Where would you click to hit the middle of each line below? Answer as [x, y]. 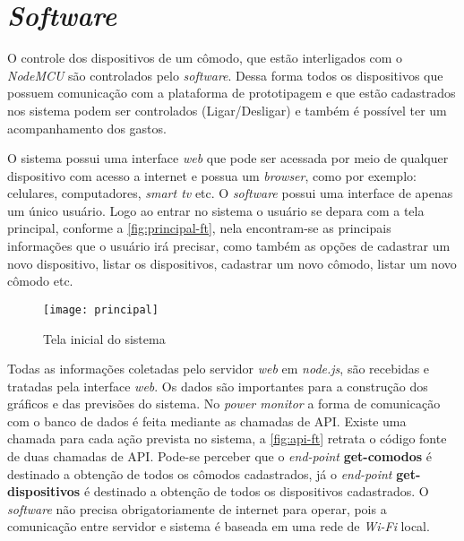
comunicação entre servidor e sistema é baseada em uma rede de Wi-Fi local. [219, 526]
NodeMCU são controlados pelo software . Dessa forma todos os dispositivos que [225, 75]
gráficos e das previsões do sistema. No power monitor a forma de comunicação [224, 404]
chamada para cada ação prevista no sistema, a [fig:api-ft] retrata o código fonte [227, 438]
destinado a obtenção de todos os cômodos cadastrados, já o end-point [200, 473]
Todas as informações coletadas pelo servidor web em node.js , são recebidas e [219, 369]
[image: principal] [101, 309]
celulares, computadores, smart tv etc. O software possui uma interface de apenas [230, 193]
